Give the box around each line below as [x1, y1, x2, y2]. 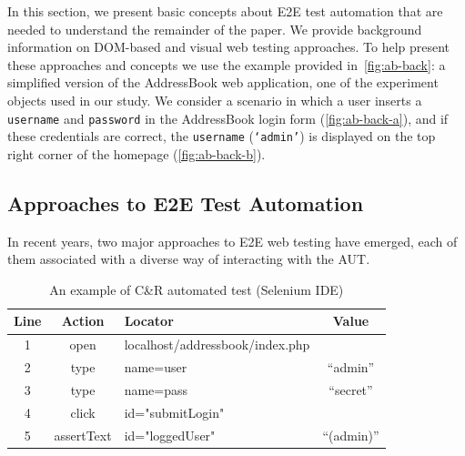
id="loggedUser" [124, 425, 216, 444]
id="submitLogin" [124, 402, 225, 421]
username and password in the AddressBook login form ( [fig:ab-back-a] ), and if [7, 108, 449, 127]
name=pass [124, 380, 188, 399]
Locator [124, 311, 174, 330]
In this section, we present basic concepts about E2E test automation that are [7, 2, 443, 20]
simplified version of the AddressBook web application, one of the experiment [7, 73, 439, 92]
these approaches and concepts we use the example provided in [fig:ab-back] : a [7, 55, 446, 74]
